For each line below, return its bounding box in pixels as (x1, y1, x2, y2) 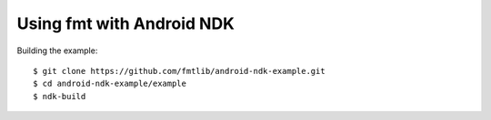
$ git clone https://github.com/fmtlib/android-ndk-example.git (33, 66, 326, 76)
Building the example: (16, 45, 98, 56)
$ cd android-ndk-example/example (33, 78, 186, 89)
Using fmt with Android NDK (16, 14, 235, 33)
